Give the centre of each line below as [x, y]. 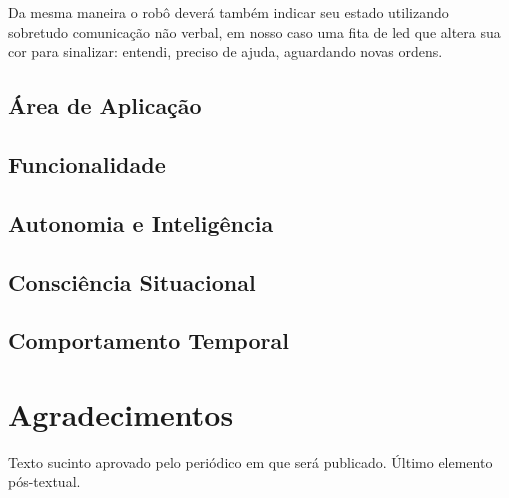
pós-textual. [44, 481]
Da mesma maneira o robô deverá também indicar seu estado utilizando [228, 12]
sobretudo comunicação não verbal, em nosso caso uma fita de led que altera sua [254, 31]
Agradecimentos [121, 413]
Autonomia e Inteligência [141, 222]
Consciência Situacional [132, 281]
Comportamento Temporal [148, 340]
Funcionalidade [87, 163]
